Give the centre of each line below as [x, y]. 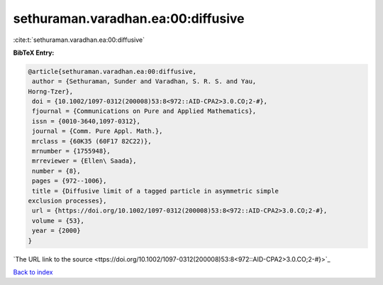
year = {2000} [56, 231]
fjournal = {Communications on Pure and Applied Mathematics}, [144, 111]
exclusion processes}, [67, 201]
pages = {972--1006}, [70, 181]
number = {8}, [56, 171]
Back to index [33, 272]
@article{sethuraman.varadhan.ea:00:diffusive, [112, 71]
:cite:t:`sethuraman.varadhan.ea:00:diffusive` [79, 40]
